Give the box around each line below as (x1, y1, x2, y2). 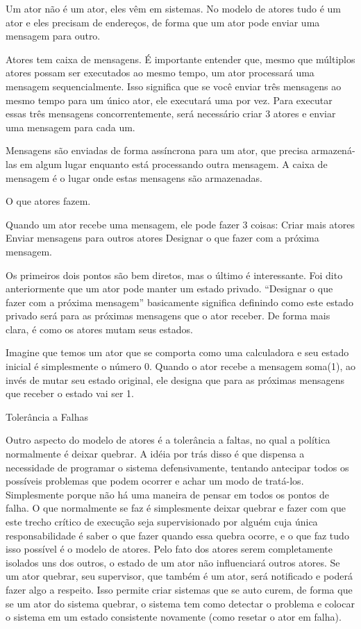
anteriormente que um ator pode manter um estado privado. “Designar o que (6, 281, 333, 296)
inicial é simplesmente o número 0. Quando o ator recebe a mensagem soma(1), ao (6, 359, 355, 374)
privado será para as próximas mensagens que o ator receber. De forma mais (6, 308, 330, 323)
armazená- (311, 143, 355, 158)
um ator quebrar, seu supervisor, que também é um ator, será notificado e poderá (6, 569, 353, 583)
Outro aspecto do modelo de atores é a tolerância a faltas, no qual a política (6, 433, 330, 447)
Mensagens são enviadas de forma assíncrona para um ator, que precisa (6, 143, 308, 158)
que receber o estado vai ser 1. (6, 386, 134, 401)
